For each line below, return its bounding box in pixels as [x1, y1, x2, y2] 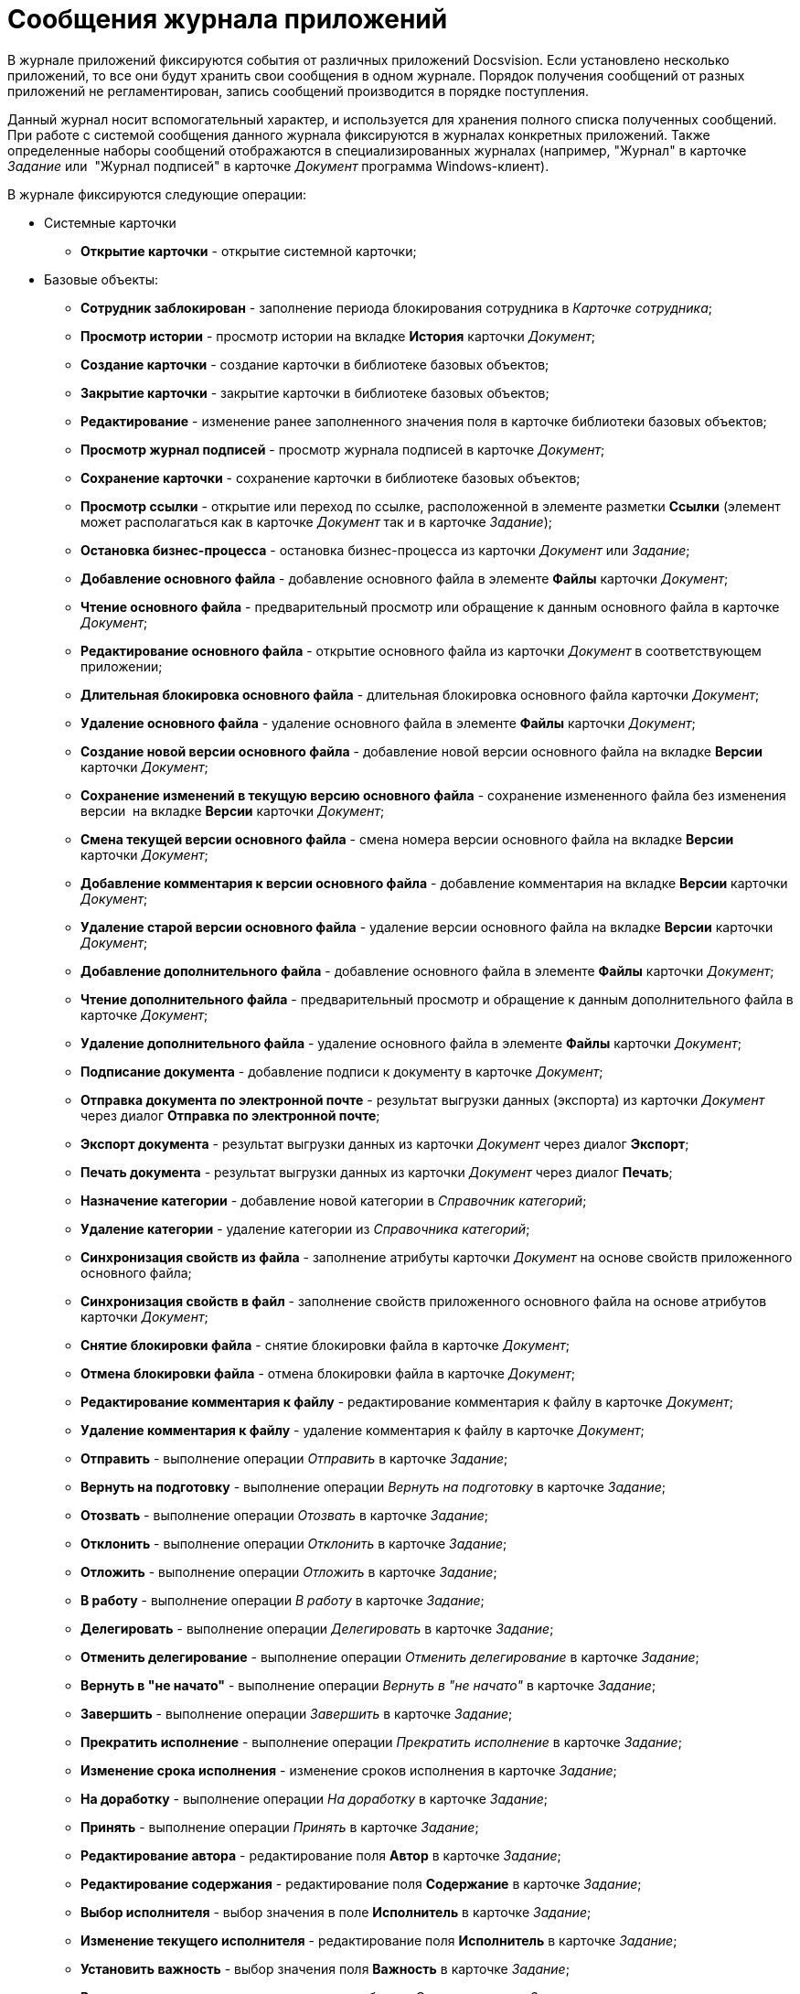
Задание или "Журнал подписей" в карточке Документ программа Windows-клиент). [7, 157, 549, 174]
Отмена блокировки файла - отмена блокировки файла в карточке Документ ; [80, 1365, 576, 1381]
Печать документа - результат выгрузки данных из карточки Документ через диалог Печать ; [80, 1163, 673, 1180]
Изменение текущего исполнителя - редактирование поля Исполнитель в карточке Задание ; [80, 1932, 677, 1948]
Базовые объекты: [44, 271, 159, 287]
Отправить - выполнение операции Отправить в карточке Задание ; [80, 1450, 508, 1466]
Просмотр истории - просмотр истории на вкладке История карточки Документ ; [80, 327, 595, 344]
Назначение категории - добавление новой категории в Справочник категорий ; [80, 1192, 587, 1208]
